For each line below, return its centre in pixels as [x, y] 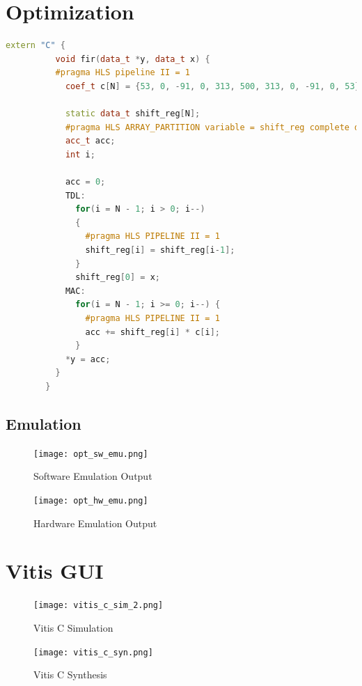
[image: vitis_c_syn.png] [93, 652]
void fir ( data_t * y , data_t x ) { [133, 59]
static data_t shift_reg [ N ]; [133, 114]
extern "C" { [36, 46]
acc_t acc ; [90, 141]
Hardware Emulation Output [95, 523]
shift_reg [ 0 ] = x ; [118, 278]
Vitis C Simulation [73, 628]
